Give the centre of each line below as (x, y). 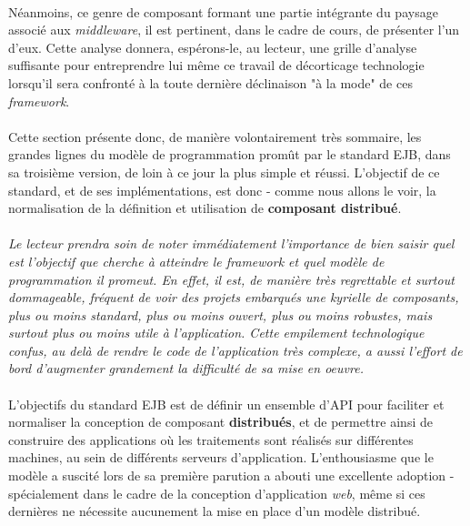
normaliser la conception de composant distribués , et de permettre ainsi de (220, 422)
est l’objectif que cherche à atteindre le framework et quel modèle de (196, 261)
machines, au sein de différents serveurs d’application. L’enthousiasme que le (221, 457)
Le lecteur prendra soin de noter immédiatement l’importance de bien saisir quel (231, 243)
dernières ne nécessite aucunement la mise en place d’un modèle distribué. (215, 511)
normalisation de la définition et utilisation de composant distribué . (205, 208)
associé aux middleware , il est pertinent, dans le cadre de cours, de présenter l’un (234, 30)
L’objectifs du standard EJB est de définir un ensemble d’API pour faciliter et (226, 404)
